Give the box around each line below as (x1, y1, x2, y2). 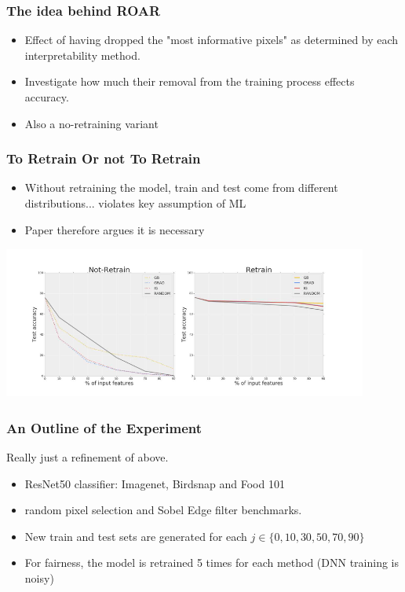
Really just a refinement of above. (6, 448, 169, 465)
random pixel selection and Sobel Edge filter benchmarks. (24, 502, 302, 518)
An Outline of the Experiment (6, 417, 202, 437)
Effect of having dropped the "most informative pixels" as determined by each (24, 31, 399, 48)
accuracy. (24, 89, 69, 105)
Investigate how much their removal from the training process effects (24, 73, 355, 90)
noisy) (24, 569, 54, 586)
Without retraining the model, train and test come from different (24, 179, 338, 196)
